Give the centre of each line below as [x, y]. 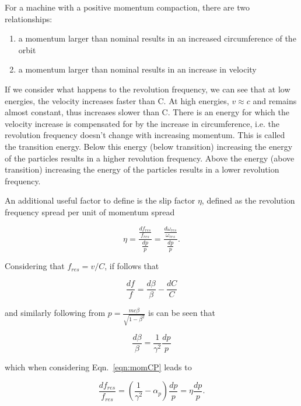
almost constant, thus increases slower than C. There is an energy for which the [147, 112]
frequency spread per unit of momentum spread [90, 211]
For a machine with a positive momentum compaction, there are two [127, 7]
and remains [275, 100]
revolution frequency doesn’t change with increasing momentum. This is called [145, 135]
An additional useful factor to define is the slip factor [100, 200]
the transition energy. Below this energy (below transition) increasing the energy [149, 146]
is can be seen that [182, 313]
